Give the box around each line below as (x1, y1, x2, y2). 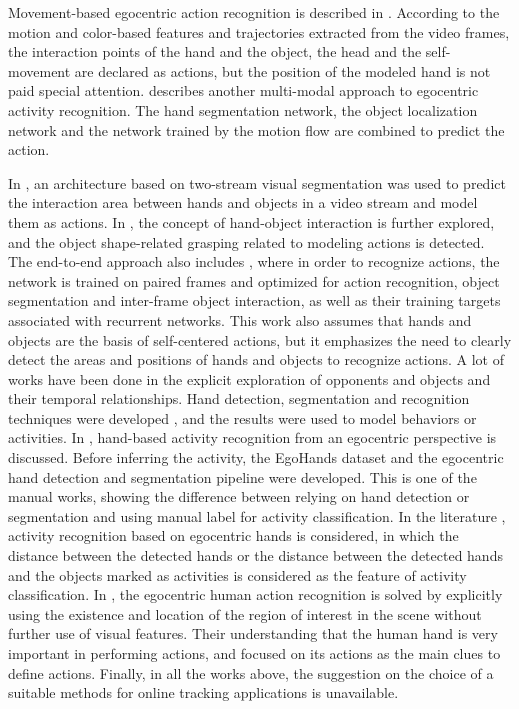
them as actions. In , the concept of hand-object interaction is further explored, (8, 211, 495, 232)
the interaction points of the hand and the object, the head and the (8, 41, 422, 62)
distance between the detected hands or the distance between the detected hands (8, 545, 503, 566)
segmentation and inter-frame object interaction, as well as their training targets (8, 290, 501, 311)
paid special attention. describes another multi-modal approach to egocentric (8, 80, 479, 101)
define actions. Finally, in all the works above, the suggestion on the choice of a (8, 662, 494, 683)
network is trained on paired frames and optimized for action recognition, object (8, 270, 500, 291)
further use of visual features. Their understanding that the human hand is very (8, 623, 498, 644)
